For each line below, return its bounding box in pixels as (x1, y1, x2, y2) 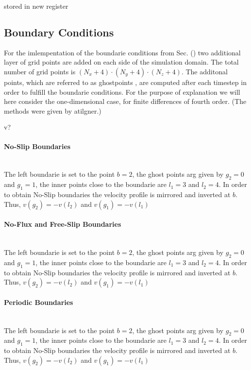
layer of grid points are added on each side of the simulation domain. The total (4, 57, 239, 67)
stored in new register (4, 1, 68, 11)
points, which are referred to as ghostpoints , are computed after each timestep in (4, 77, 247, 87)
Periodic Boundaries (4, 297, 73, 307)
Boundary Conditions (4, 24, 114, 39)
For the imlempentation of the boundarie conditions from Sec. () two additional (4, 47, 241, 57)
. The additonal (181, 66, 228, 76)
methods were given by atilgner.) (4, 105, 101, 116)
